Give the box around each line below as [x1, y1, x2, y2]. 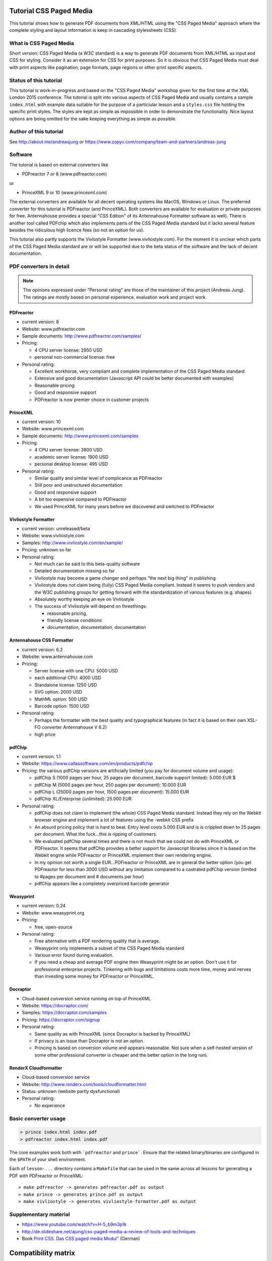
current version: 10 [22, 419, 61, 425]
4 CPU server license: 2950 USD [34, 347, 103, 353]
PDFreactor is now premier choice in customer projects [34, 396, 149, 403]
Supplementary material [9, 1211, 70, 1218]
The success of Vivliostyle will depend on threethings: [34, 603, 147, 609]
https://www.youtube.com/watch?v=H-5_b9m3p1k [22, 1221, 127, 1228]
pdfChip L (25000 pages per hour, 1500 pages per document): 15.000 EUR [34, 788, 189, 794]
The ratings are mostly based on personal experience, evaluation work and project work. [23, 294, 207, 300]
